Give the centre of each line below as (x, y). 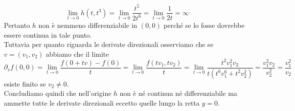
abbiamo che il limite (77, 54)
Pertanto (17, 25)
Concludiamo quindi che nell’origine (58, 93)
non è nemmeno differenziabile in (88, 25)
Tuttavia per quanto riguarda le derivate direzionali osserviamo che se (109, 44)
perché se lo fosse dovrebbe (204, 25)
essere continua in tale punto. (48, 34)
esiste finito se (25, 83)
